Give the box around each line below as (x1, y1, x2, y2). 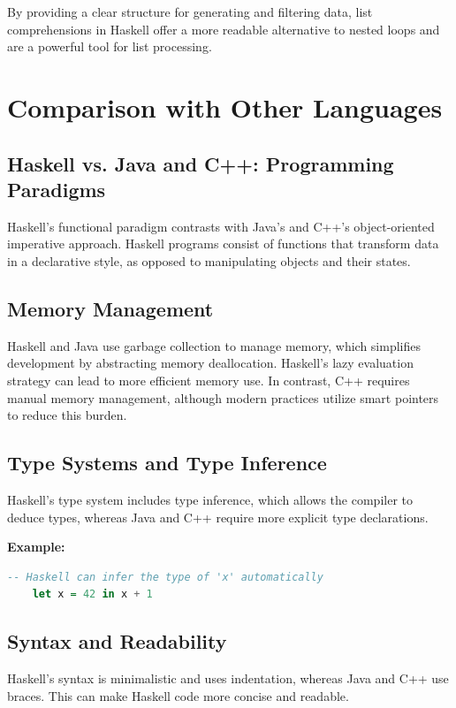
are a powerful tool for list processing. (7, 37, 212, 56)
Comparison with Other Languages (7, 88, 443, 125)
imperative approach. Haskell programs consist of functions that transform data (7, 234, 439, 253)
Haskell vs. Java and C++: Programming (7, 149, 394, 177)
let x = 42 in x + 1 (32, 588, 153, 601)
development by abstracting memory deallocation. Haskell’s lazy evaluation (7, 354, 414, 372)
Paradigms (7, 175, 106, 202)
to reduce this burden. (7, 406, 127, 424)
